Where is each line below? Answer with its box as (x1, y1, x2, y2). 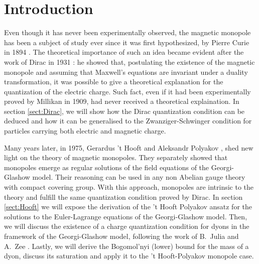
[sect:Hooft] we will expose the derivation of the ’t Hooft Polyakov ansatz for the (4, 201, 252, 212)
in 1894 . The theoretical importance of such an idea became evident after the (4, 47, 244, 57)
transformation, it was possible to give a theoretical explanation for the (4, 76, 223, 87)
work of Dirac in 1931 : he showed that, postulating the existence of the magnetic (4, 56, 255, 67)
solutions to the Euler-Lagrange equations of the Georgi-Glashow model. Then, (4, 211, 247, 221)
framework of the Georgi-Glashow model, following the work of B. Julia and (4, 231, 239, 241)
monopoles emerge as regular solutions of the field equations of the (4, 162, 209, 172)
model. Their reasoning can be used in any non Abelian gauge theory (32, 172, 245, 182)
